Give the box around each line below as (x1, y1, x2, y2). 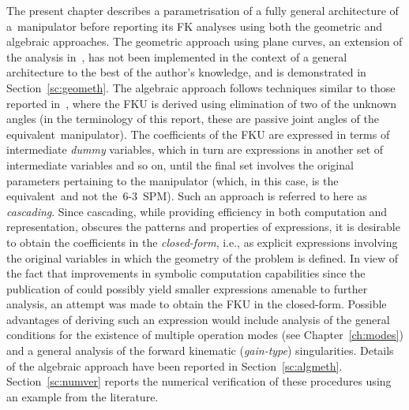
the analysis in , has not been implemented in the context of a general (6, 48, 347, 65)
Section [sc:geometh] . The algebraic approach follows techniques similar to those (6, 79, 396, 95)
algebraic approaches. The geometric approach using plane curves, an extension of (6, 33, 403, 50)
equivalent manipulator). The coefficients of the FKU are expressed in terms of (6, 125, 390, 142)
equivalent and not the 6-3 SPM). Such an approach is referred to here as (6, 188, 367, 204)
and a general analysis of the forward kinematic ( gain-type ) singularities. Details (6, 342, 394, 359)
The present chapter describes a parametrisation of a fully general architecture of (6, 2, 399, 18)
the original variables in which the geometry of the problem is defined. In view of (6, 249, 399, 266)
